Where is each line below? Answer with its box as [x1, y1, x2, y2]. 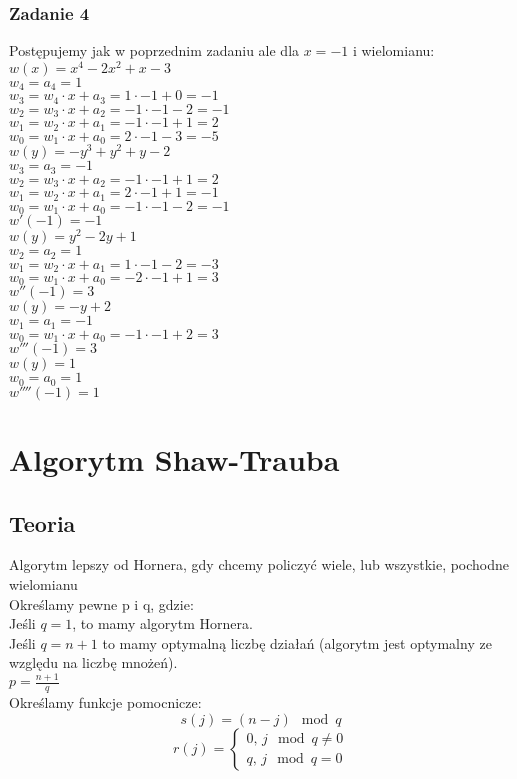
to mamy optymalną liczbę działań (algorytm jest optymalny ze [102, 632, 492, 653]
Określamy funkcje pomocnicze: [9, 692, 202, 713]
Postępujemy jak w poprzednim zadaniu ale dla [9, 40, 300, 61]
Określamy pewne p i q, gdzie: [9, 593, 194, 614]
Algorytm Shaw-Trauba [9, 439, 340, 480]
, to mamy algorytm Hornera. [72, 613, 253, 634]
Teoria [9, 507, 76, 538]
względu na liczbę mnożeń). [9, 652, 178, 673]
